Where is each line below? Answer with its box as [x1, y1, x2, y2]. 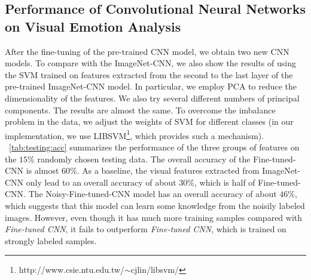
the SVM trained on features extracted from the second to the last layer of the [5, 68, 293, 81]
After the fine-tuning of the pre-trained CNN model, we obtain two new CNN [5, 45, 289, 57]
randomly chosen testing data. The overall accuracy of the [37, 152, 251, 165]
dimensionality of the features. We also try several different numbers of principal [5, 91, 300, 104]
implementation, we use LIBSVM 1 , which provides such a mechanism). [5, 127, 264, 141]
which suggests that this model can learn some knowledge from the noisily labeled [5, 199, 305, 211]
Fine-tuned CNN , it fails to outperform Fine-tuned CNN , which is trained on [5, 223, 286, 235]
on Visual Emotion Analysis [5, 17, 181, 35]
